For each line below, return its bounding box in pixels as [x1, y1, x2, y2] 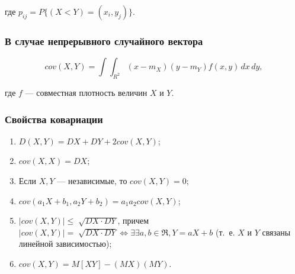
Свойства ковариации [5, 111, 103, 126]
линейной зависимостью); [18, 237, 112, 250]
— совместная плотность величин [25, 86, 147, 99]
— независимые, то [57, 175, 127, 187]
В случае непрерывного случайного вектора [5, 33, 203, 48]
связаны [262, 225, 291, 238]
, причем [117, 214, 149, 227]
